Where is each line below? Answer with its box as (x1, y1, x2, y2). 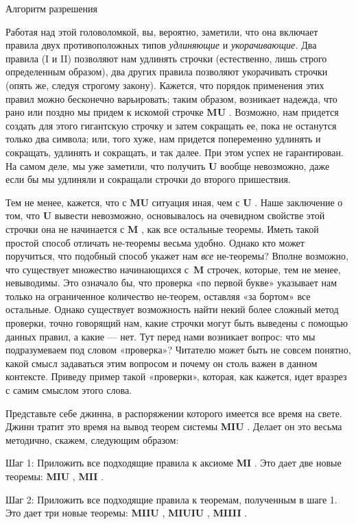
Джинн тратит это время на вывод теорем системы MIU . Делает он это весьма (5, 419, 342, 434)
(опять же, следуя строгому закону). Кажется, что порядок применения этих (5, 77, 324, 92)
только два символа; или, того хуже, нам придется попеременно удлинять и (5, 132, 321, 146)
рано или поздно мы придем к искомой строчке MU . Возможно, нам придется (5, 105, 339, 119)
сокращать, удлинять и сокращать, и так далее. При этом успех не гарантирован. (5, 145, 344, 159)
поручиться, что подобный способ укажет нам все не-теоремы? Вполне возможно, (5, 249, 348, 263)
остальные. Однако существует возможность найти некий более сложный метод (5, 302, 339, 316)
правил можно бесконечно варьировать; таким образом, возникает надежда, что (5, 91, 337, 105)
